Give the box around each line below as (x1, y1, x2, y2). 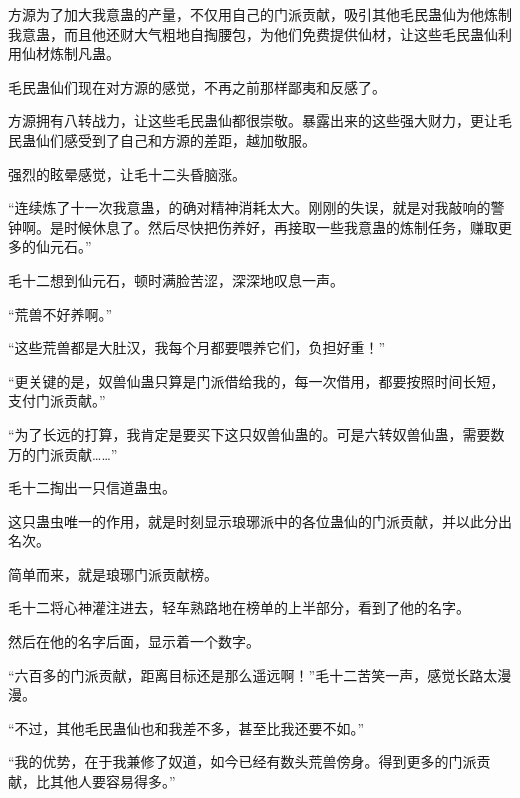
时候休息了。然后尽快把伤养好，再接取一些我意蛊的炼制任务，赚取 (63, 216, 498, 237)
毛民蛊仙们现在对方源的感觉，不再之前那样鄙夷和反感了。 (8, 76, 386, 97)
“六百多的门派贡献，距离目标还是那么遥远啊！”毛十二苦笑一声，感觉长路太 (8, 664, 498, 685)
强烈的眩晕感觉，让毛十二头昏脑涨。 (8, 163, 246, 184)
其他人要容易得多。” (49, 771, 176, 792)
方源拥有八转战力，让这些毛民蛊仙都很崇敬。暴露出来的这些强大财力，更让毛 (8, 110, 512, 131)
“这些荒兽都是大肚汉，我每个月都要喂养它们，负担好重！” (8, 337, 386, 358)
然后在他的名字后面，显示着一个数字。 (8, 631, 260, 652)
